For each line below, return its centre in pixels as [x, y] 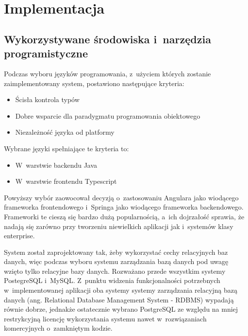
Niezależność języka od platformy [65, 132]
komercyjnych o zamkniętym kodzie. [58, 328]
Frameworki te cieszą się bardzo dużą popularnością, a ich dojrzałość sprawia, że [124, 216]
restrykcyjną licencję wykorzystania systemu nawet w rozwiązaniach [105, 318]
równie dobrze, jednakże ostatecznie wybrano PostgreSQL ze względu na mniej [121, 309]
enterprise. [19, 236]
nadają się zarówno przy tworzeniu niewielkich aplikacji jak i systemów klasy [119, 226]
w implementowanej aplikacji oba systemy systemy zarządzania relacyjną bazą [121, 290]
